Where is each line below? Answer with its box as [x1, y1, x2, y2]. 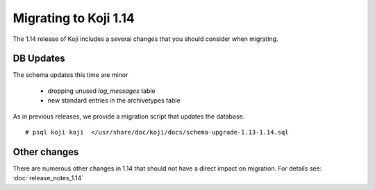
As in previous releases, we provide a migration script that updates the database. [12, 112, 245, 121]
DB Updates [12, 53, 65, 64]
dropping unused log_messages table [47, 87, 156, 95]
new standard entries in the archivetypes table [47, 96, 181, 105]
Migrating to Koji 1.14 [12, 10, 135, 26]
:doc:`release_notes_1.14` [12, 174, 84, 182]
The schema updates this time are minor [12, 71, 128, 79]
